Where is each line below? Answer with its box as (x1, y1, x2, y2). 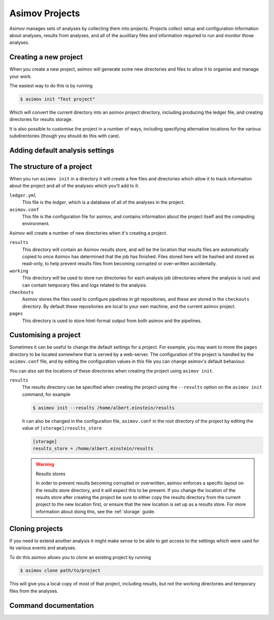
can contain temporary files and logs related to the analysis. (22, 282, 147, 288)
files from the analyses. (9, 587, 58, 594)
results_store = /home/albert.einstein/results (32, 446, 153, 452)
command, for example (22, 391, 71, 397)
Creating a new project (9, 53, 83, 61)
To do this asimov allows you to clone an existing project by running (9, 554, 151, 560)
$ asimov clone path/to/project (20, 568, 101, 574)
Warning (36, 461, 54, 468)
